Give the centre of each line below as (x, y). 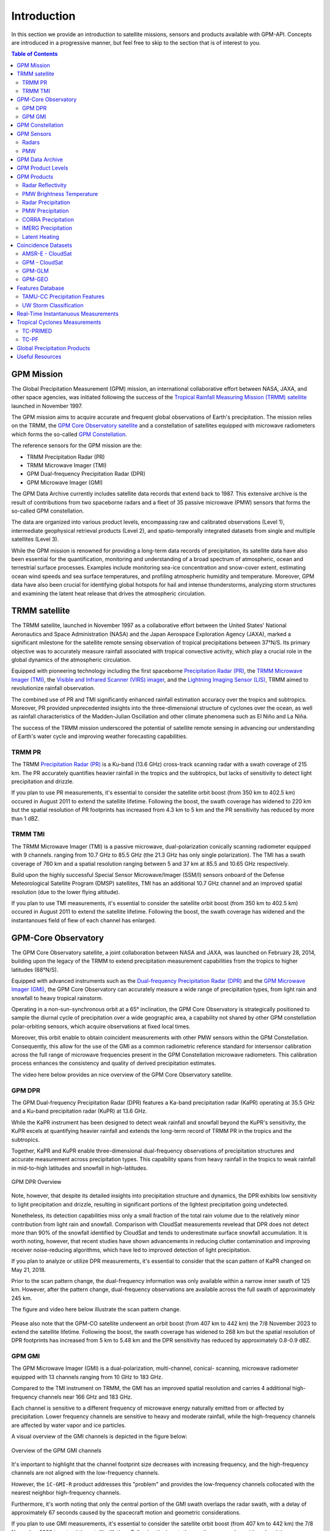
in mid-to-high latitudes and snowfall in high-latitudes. (79, 1168)
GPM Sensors (34, 134)
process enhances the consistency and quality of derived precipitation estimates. (114, 1063)
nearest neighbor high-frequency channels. (66, 1493)
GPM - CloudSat (43, 262)
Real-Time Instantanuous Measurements (68, 314)
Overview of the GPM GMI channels (57, 1450)
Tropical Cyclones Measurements (59, 322)
